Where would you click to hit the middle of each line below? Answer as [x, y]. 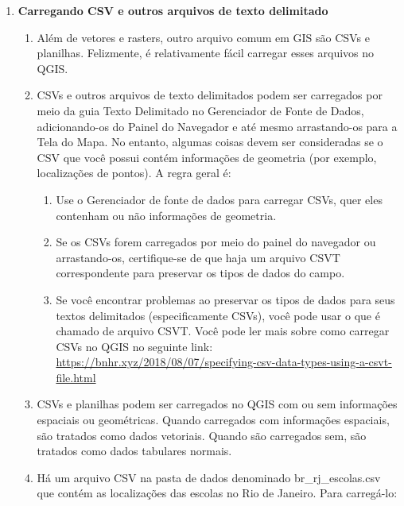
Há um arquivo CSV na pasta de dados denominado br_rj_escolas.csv [209, 477]
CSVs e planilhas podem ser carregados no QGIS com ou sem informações [217, 404]
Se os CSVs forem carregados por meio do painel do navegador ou [216, 242]
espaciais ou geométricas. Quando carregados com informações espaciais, [213, 420]
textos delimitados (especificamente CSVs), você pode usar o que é [218, 315]
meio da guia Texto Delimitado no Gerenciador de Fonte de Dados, [200, 110]
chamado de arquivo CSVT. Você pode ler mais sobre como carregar [223, 331]
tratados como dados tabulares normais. [134, 451]
